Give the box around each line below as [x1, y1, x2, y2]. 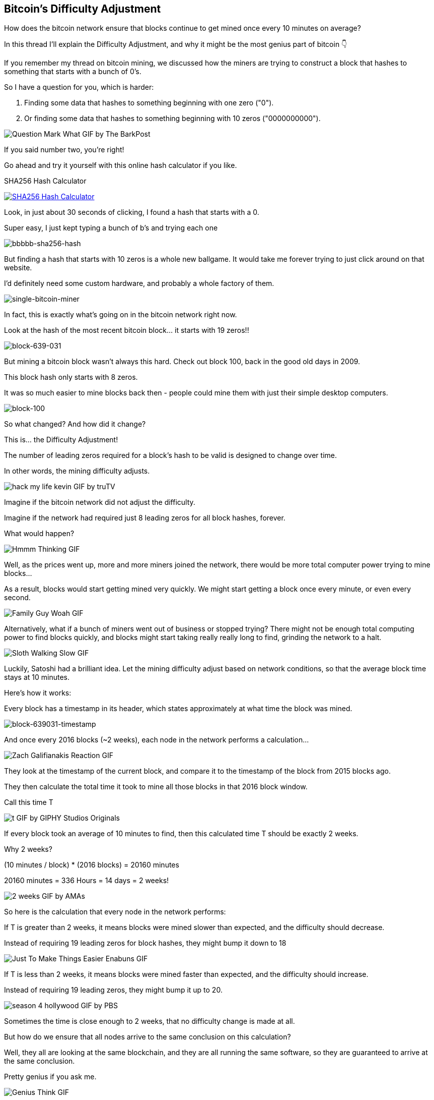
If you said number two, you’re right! [4, 145, 124, 154]
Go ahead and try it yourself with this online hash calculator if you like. [4, 161, 237, 170]
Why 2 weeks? [4, 845, 52, 854]
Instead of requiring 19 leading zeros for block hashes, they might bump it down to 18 [4, 939, 286, 948]
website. [4, 263, 32, 272]
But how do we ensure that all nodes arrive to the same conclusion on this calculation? [4, 1032, 291, 1041]
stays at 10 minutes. [4, 673, 69, 682]
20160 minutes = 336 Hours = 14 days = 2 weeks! [4, 876, 169, 885]
